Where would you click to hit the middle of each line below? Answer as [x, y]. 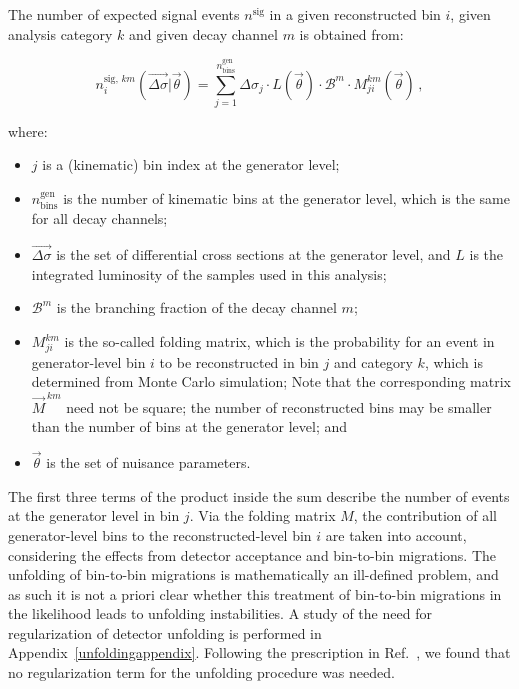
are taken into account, [396, 534]
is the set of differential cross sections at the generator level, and [253, 254]
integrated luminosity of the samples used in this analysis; [209, 273]
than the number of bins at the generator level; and [189, 426]
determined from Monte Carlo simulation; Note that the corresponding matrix [271, 381]
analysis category [60, 33]
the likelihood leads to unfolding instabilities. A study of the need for [220, 613]
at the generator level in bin [94, 515]
